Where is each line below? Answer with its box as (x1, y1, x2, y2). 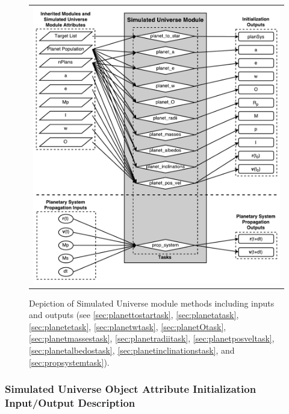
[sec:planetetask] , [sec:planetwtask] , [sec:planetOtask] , (29, 320, 226, 333)
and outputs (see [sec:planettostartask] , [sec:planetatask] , (29, 308, 239, 321)
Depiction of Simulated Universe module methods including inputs (29, 296, 275, 309)
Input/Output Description (5, 395, 135, 410)
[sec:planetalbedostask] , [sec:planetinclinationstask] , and (29, 344, 235, 357)
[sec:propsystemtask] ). (29, 355, 110, 368)
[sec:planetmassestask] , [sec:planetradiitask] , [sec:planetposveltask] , (29, 332, 275, 345)
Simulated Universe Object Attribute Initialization (5, 381, 256, 396)
